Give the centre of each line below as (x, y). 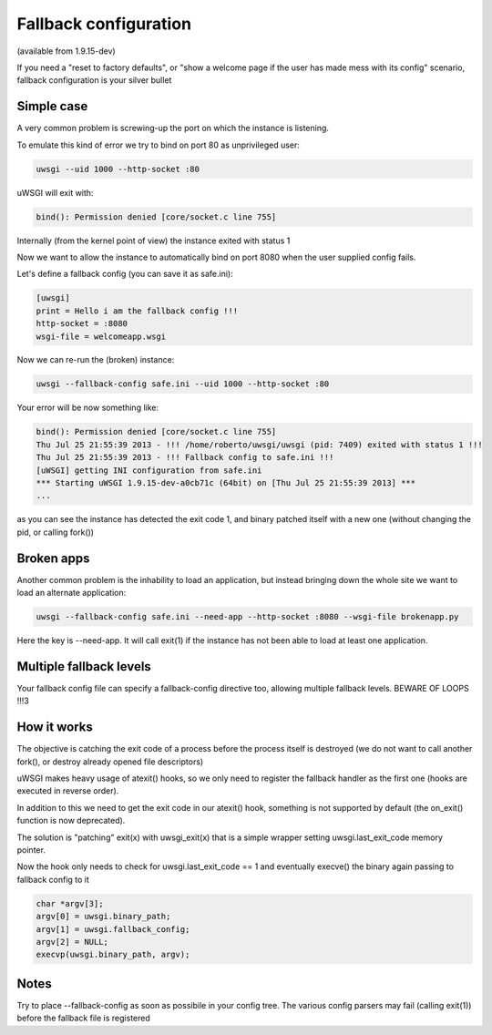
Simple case (52, 106)
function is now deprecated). (71, 821)
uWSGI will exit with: (55, 192)
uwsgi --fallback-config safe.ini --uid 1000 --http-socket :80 (183, 384)
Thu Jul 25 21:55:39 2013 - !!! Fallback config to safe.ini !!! (185, 457)
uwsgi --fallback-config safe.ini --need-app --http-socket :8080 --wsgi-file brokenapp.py (247, 617)
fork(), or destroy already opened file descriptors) (110, 762)
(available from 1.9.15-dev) (66, 51)
